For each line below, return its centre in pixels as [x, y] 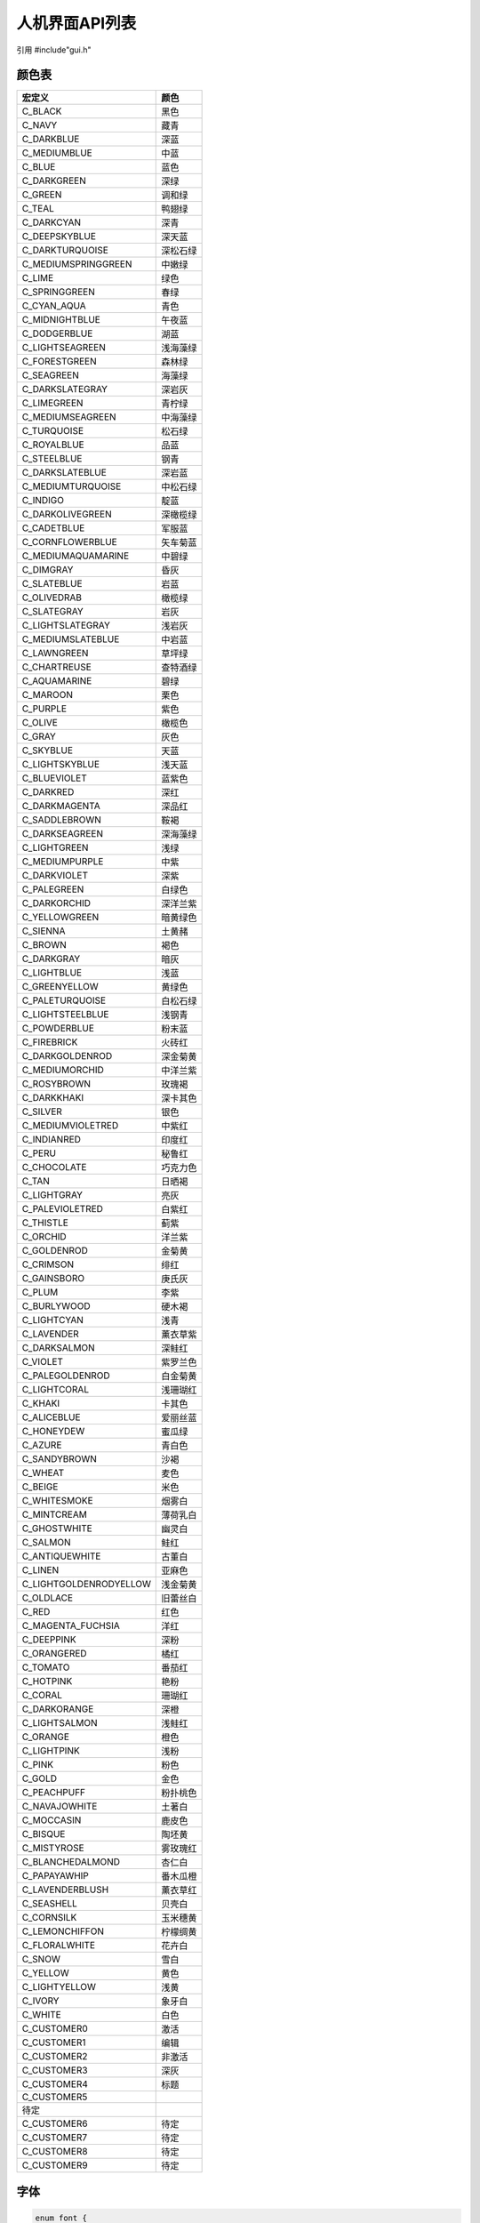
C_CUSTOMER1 [54, 2042]
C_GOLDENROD [55, 1251]
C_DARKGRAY [51, 959]
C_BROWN [44, 945]
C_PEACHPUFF [54, 1793]
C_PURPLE [44, 709]
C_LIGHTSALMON [60, 1723]
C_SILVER [42, 1111]
